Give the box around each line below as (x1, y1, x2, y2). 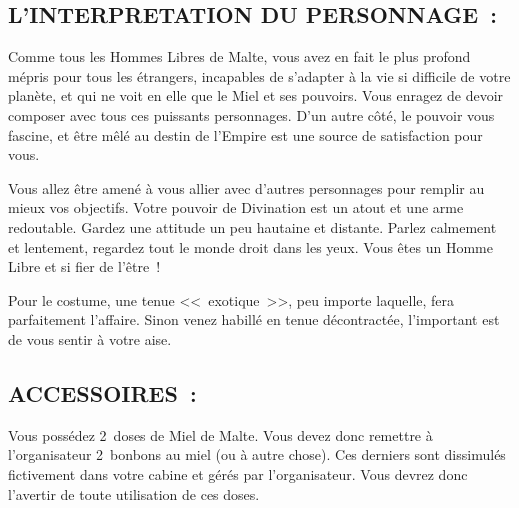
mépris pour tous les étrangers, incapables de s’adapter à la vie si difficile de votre (8, 65, 511, 86)
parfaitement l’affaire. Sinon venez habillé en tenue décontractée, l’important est (8, 309, 500, 330)
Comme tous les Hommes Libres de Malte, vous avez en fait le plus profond (8, 46, 471, 67)
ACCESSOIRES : (8, 377, 197, 408)
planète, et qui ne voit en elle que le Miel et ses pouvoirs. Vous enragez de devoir (8, 85, 504, 106)
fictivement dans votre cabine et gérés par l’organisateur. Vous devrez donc (8, 463, 468, 484)
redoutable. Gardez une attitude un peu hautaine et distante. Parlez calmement (8, 216, 497, 237)
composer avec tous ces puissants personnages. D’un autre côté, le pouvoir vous (8, 104, 495, 125)
